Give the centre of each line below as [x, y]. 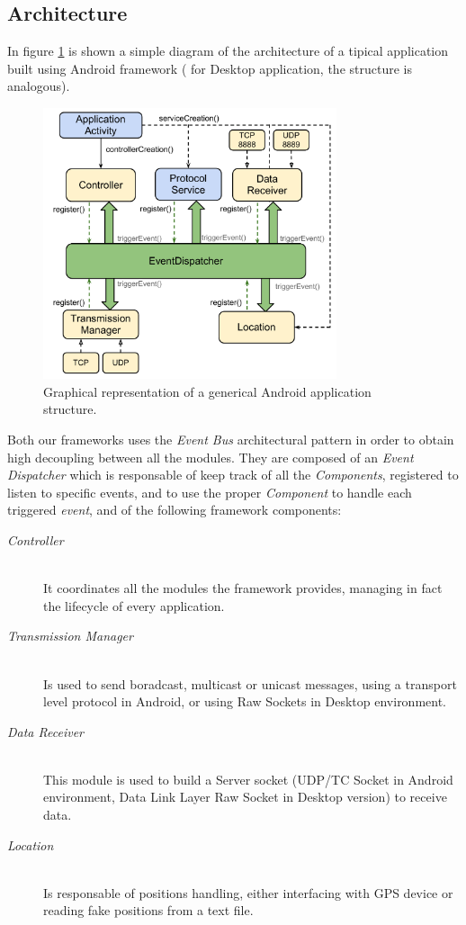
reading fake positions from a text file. [148, 910]
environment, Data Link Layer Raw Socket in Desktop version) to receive [245, 797]
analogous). [39, 86]
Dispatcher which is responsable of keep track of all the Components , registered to [233, 475]
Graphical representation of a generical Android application [207, 391]
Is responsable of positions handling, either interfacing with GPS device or [248, 892]
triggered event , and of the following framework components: [175, 510]
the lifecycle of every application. [134, 605]
